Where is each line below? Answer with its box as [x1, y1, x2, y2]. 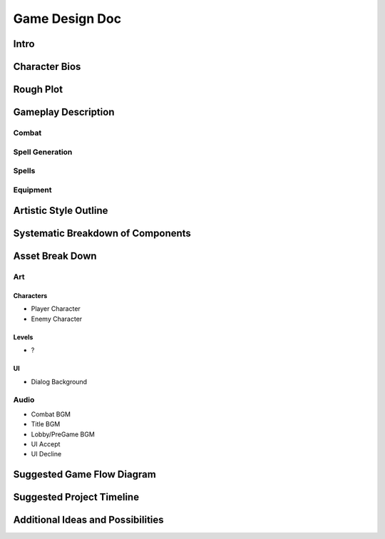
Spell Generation [13, 147, 73, 157]
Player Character [31, 304, 81, 313]
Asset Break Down [13, 250, 97, 262]
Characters [13, 292, 48, 300]
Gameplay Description [13, 106, 115, 118]
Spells [13, 166, 36, 176]
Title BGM [31, 420, 61, 428]
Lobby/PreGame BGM [31, 430, 96, 438]
